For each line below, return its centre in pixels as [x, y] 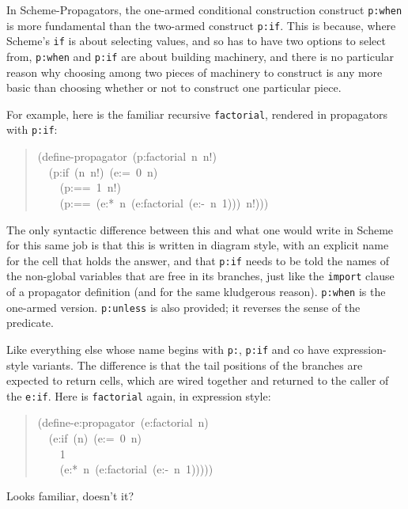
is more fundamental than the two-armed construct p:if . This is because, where [201, 25]
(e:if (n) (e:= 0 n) [95, 438]
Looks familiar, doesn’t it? [70, 495]
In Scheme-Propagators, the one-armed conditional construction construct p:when [204, 9]
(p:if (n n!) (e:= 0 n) [103, 171]
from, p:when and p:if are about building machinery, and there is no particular [200, 56]
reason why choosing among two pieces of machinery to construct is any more [195, 72]
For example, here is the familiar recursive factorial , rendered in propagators [197, 114]
